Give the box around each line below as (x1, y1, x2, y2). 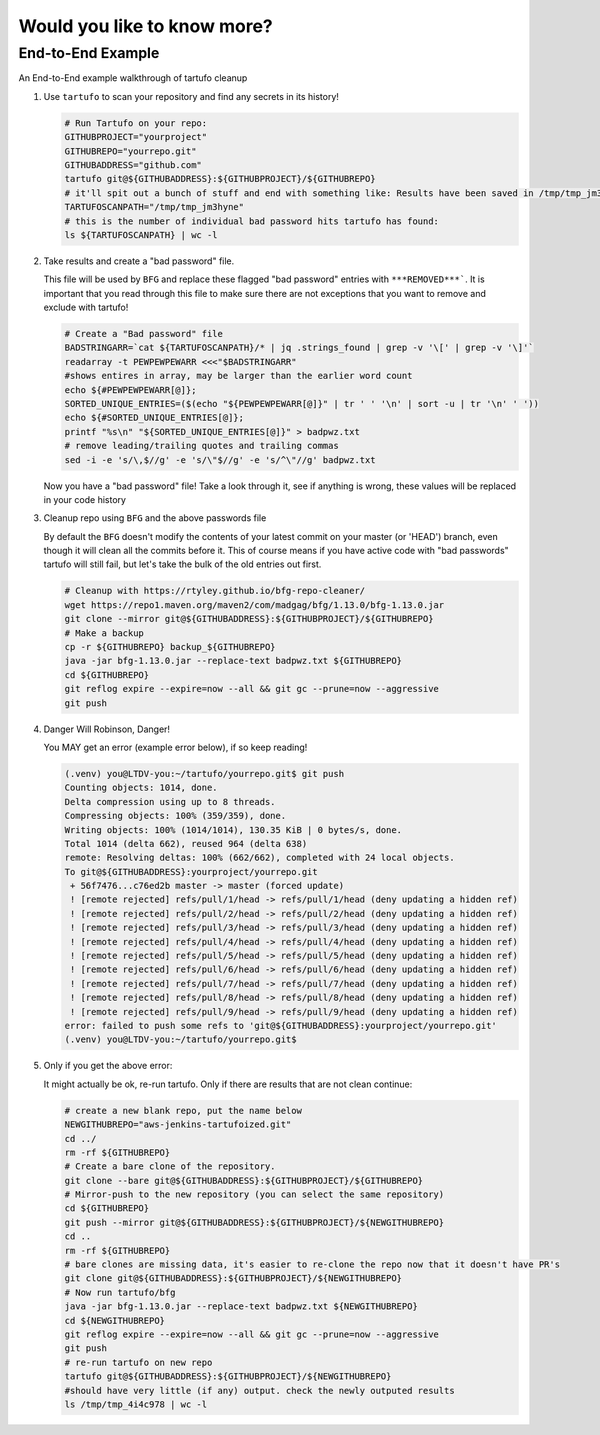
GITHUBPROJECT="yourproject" (64, 131, 208, 143)
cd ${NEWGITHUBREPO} (64, 1315, 165, 1326)
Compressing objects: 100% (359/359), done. (64, 810, 287, 822)
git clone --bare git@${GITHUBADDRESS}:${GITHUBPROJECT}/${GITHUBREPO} (64, 1175, 424, 1186)
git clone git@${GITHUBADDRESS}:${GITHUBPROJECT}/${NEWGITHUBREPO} (64, 1273, 403, 1284)
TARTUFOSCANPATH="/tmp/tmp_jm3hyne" (64, 201, 245, 213)
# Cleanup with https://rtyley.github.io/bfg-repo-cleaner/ (64, 585, 366, 597)
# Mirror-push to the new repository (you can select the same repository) (64, 1189, 445, 1200)
